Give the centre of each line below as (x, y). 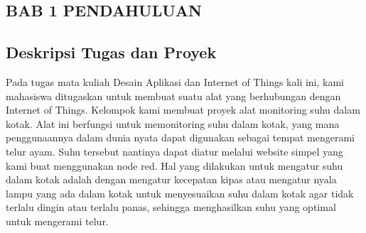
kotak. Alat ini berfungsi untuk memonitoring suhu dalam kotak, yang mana (173, 123)
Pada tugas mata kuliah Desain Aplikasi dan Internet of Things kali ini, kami (175, 81)
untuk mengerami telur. (57, 221)
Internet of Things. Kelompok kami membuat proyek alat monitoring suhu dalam (183, 110)
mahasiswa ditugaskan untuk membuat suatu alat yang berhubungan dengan (173, 96)
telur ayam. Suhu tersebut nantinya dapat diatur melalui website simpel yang (174, 151)
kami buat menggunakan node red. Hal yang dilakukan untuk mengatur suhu (174, 165)
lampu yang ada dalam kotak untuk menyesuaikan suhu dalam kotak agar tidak (180, 193)
